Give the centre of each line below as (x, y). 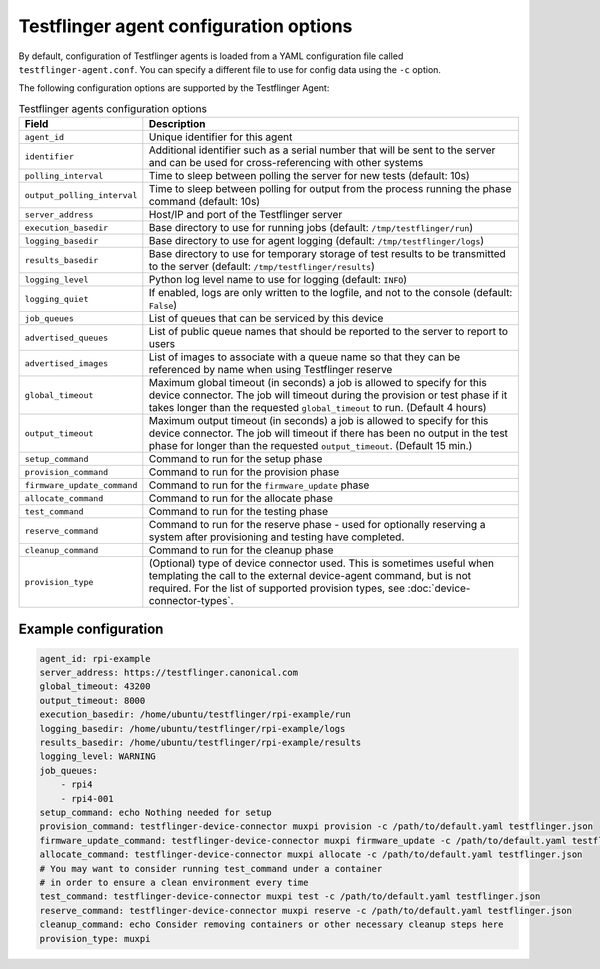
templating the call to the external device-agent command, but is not (310, 576)
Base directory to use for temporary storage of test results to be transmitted (327, 254)
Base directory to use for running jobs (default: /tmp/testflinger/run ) (311, 228)
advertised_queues (66, 337)
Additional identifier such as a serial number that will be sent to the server (322, 150)
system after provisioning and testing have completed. (276, 537)
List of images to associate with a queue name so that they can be (304, 357)
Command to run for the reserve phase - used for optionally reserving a (317, 525)
